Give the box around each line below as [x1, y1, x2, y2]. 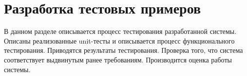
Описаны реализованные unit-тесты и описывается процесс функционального [4, 35, 235, 46]
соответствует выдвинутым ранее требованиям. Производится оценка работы [4, 54, 232, 64]
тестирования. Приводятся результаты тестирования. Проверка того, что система [4, 45, 243, 55]
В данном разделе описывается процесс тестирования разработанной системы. [4, 26, 237, 36]
